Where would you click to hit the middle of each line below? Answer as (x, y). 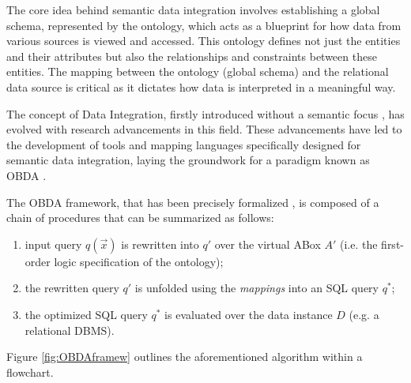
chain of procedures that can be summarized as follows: (140, 218)
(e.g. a (364, 314)
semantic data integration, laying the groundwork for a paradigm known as (188, 160)
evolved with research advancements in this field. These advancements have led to (204, 129)
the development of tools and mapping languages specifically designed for (184, 144)
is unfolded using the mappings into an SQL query (256, 288)
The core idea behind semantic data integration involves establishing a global (193, 9)
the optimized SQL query (86, 314)
